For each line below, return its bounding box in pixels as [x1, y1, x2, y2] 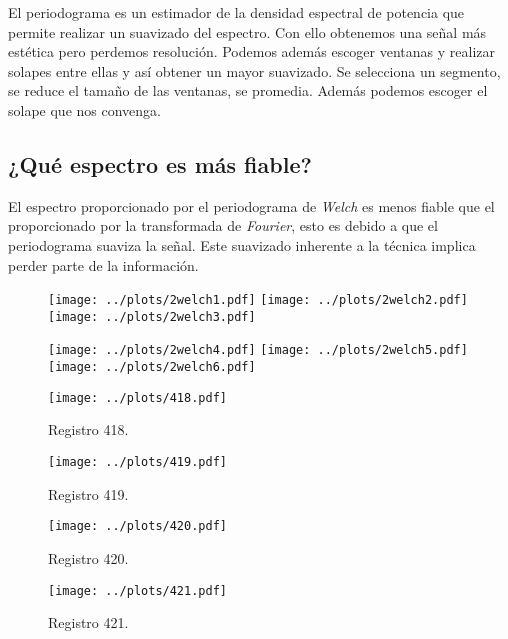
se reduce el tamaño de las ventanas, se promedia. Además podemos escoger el [8, 80, 488, 101]
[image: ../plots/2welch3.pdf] [48, 309, 256, 324]
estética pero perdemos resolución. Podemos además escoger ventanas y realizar [8, 41, 496, 62]
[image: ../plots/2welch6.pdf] [48, 360, 256, 375]
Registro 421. [48, 612, 129, 633]
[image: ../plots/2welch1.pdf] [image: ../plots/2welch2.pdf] [48, 293, 468, 308]
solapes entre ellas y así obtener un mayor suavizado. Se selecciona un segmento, [8, 60, 501, 81]
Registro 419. [48, 483, 129, 504]
